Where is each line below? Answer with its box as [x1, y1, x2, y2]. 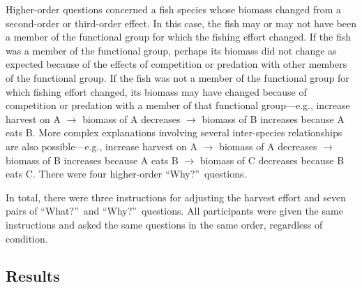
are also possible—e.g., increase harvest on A [6, 138, 198, 153]
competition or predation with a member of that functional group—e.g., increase [6, 98, 350, 113]
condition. [6, 231, 48, 245]
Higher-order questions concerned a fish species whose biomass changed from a [6, 2, 342, 16]
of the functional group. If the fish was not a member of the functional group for [6, 70, 349, 85]
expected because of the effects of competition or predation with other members [6, 57, 347, 71]
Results [6, 265, 60, 287]
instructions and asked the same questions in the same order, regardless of [6, 217, 323, 231]
